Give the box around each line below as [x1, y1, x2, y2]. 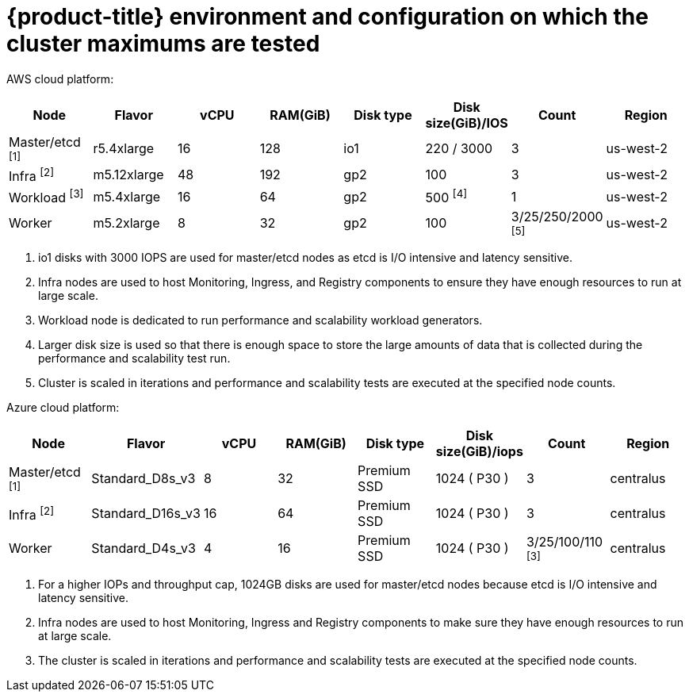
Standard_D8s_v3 [91, 470, 196, 487]
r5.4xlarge [93, 140, 155, 156]
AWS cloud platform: [6, 71, 114, 86]
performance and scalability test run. [38, 351, 231, 366]
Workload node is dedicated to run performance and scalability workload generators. [38, 313, 483, 328]
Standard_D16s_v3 [91, 505, 201, 522]
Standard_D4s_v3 [91, 540, 196, 557]
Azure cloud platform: [6, 401, 120, 415]
